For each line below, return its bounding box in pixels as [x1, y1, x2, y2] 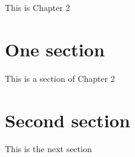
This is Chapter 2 [5, 1, 70, 13]
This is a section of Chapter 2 [5, 72, 115, 84]
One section [5, 36, 105, 61]
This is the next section [5, 142, 92, 155]
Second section [5, 107, 130, 132]
